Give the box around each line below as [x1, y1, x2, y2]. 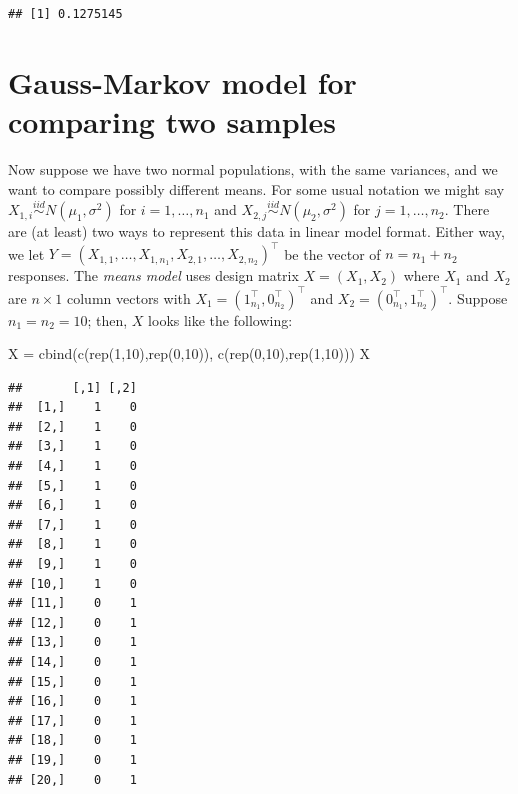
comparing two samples [8, 100, 336, 141]
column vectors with [67, 287, 191, 308]
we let [8, 243, 45, 264]
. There [444, 199, 490, 220]
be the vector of [284, 243, 381, 264]
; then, [87, 309, 128, 330]
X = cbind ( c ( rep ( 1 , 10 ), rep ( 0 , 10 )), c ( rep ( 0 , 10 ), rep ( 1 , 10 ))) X [8, 343, 371, 364]
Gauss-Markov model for [8, 61, 357, 102]
